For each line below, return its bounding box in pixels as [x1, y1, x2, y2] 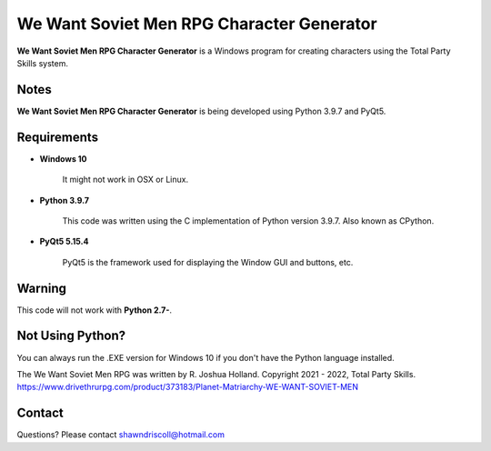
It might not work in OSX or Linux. [62, 174, 189, 185]
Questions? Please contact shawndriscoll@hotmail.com [16, 429, 225, 440]
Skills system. [16, 57, 68, 68]
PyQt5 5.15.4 [39, 236, 89, 247]
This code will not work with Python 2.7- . [16, 305, 173, 316]
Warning [16, 280, 67, 296]
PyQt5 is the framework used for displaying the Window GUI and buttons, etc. [62, 256, 354, 267]
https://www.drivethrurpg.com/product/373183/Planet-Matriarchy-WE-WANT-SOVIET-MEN [16, 382, 359, 393]
